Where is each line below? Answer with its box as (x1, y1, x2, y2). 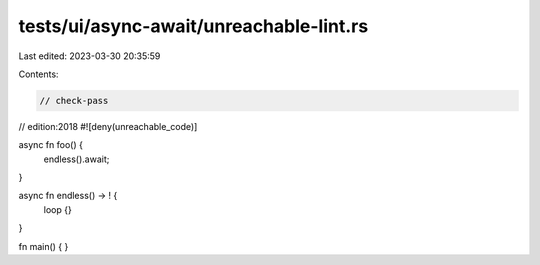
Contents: (18, 68, 59, 80)
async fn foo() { (18, 139, 84, 151)
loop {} (43, 203, 72, 215)
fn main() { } (18, 240, 69, 252)
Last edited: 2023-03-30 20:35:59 (18, 50, 161, 62)
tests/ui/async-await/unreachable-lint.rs (18, 15, 369, 37)
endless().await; (43, 153, 110, 165)
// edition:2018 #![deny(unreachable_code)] (18, 120, 198, 132)
